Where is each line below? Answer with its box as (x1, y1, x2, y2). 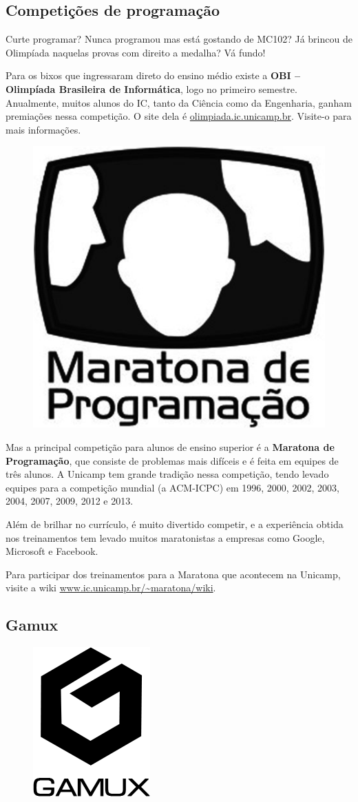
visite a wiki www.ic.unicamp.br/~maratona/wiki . (6, 580, 216, 595)
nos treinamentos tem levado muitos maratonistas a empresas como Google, (6, 530, 325, 545)
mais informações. (6, 122, 81, 136)
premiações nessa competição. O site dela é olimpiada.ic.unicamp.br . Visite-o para (6, 109, 352, 123)
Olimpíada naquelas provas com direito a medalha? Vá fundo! (6, 45, 266, 59)
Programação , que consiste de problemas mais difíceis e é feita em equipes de (6, 453, 339, 467)
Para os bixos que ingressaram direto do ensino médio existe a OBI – (6, 68, 301, 83)
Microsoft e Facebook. (6, 544, 98, 558)
